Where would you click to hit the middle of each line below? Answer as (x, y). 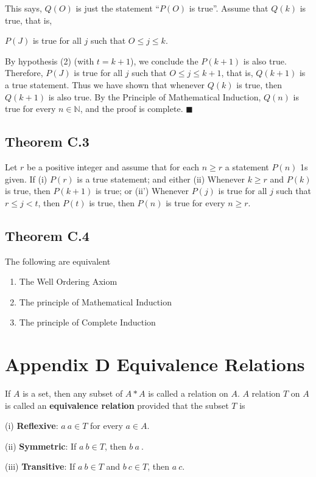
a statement (247, 166)
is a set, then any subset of (73, 393)
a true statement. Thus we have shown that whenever (105, 84)
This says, (23, 8)
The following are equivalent (58, 261)
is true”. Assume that (229, 8)
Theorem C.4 (47, 235)
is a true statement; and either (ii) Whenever (161, 179)
